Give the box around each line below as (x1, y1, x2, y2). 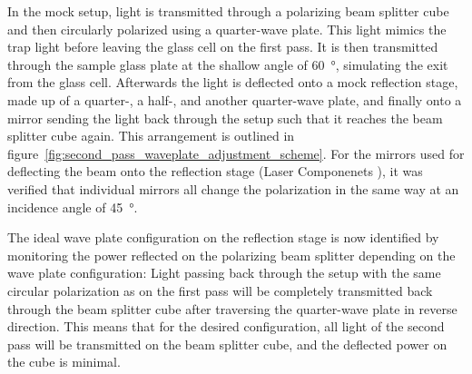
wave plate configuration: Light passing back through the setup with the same (7, 263, 441, 282)
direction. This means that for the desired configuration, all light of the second (7, 317, 445, 336)
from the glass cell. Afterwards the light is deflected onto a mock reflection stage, (7, 73, 458, 92)
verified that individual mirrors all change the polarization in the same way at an (7, 179, 459, 198)
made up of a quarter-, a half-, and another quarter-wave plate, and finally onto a (7, 90, 462, 109)
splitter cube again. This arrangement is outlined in (7, 126, 295, 145)
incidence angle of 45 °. (7, 197, 138, 216)
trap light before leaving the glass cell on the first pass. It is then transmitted (7, 37, 438, 56)
